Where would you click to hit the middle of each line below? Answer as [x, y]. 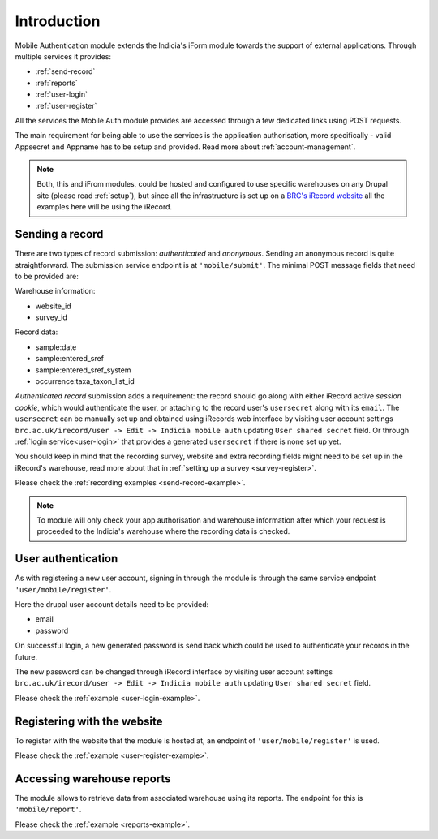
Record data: [36, 332]
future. [26, 656]
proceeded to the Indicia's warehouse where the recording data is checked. [163, 531]
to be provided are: [47, 276]
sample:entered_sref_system [83, 370]
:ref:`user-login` [62, 94]
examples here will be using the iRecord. [105, 207]
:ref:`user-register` [66, 105]
